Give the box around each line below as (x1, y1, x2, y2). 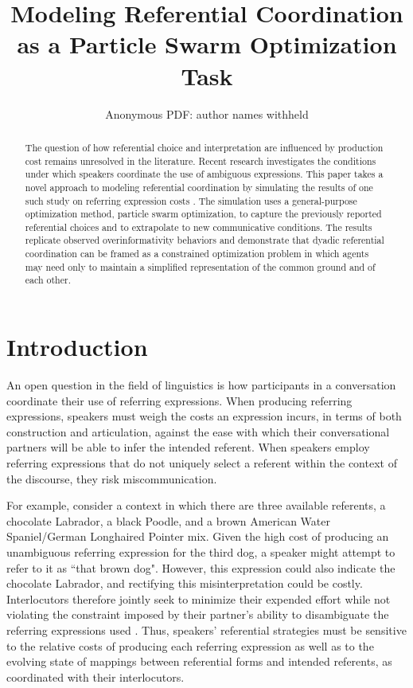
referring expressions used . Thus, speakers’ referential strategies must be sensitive (6, 621, 407, 638)
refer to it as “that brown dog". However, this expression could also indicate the (6, 559, 395, 576)
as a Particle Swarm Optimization (17, 28, 397, 61)
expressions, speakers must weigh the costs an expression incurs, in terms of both (6, 408, 402, 424)
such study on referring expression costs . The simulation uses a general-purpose (25, 193, 357, 207)
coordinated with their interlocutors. (6, 668, 185, 685)
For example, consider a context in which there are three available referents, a (6, 497, 386, 514)
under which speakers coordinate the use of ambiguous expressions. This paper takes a (25, 167, 384, 181)
